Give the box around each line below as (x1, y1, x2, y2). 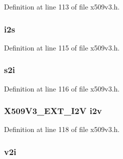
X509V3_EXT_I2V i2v (4, 104, 102, 117)
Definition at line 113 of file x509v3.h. (4, 1, 120, 11)
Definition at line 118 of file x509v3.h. (4, 124, 120, 134)
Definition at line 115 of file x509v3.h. (4, 42, 120, 52)
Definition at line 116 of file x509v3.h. (4, 83, 120, 93)
